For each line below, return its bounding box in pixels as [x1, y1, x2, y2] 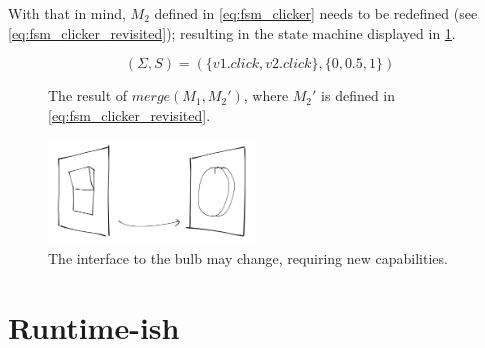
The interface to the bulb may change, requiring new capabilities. [48, 248, 448, 269]
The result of [48, 85, 128, 106]
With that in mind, [8, 3, 126, 23]
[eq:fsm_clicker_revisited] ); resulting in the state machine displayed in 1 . [8, 22, 456, 43]
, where [243, 85, 289, 106]
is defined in [321, 85, 396, 106]
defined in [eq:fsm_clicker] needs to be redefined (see [154, 3, 478, 23]
